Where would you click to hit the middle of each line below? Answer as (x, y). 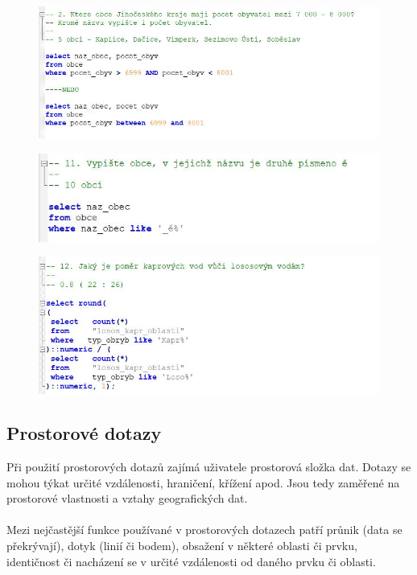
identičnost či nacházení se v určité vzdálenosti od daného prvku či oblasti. (191, 561)
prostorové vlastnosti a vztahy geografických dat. (127, 498)
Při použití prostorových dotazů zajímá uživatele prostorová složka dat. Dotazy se (209, 466)
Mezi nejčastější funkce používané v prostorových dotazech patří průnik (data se (204, 530)
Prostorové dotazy (84, 433)
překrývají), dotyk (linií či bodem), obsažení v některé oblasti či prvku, (182, 545)
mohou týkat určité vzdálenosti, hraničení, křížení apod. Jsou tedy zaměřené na (203, 482)
